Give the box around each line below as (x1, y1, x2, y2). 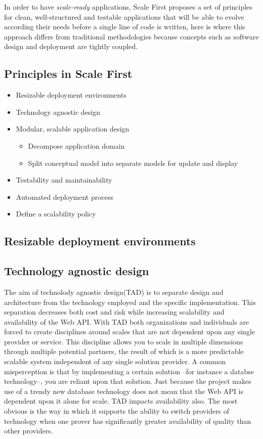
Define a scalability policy (16, 208, 96, 219)
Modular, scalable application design (16, 123, 129, 134)
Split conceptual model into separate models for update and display (28, 157, 238, 168)
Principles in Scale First (4, 66, 133, 81)
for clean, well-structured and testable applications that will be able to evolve (4, 11, 244, 22)
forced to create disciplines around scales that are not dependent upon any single (4, 326, 255, 337)
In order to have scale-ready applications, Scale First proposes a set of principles (4, 2, 252, 12)
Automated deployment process (16, 191, 114, 202)
